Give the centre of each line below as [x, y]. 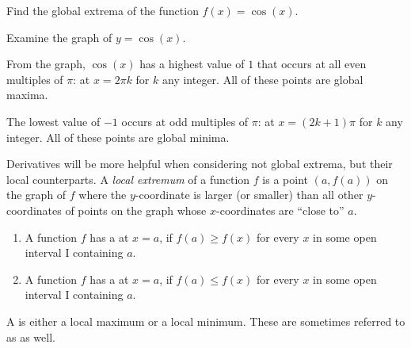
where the [103, 195]
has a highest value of [192, 64]
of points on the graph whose [136, 210]
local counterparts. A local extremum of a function [128, 179]
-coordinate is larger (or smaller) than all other [249, 195]
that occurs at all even [312, 64]
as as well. [31, 337]
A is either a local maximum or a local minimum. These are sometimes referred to [206, 321]
